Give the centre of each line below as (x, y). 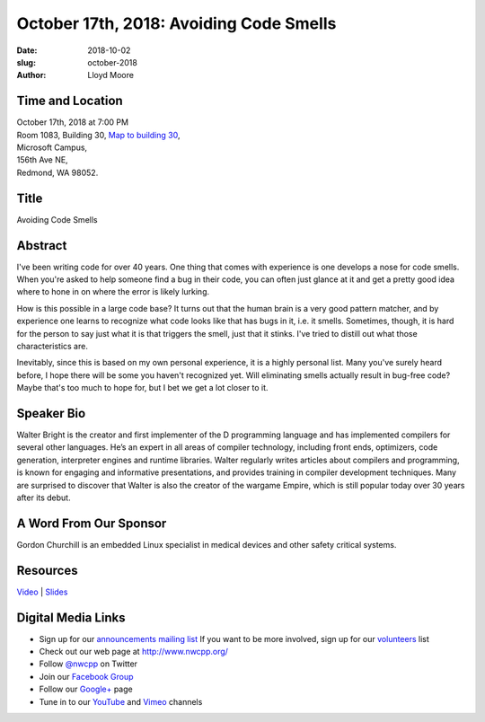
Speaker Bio (51, 413)
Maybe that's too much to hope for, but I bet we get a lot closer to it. (142, 388)
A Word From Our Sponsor (92, 523)
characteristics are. (53, 346)
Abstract (42, 246)
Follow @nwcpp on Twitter (88, 664)
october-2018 (113, 62)
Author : (31, 75)
